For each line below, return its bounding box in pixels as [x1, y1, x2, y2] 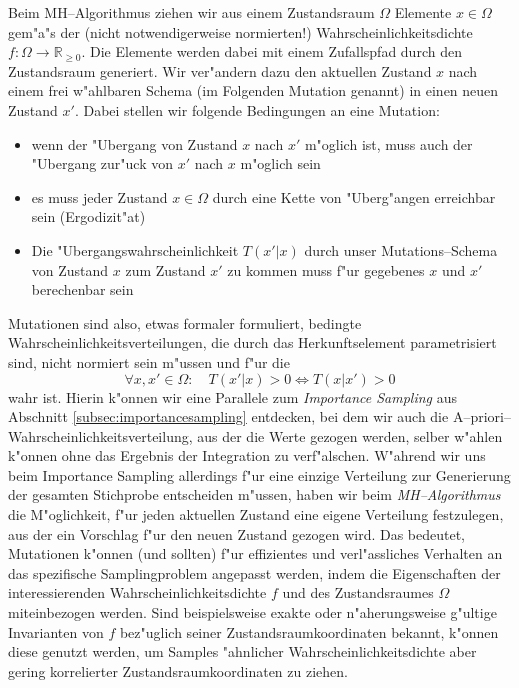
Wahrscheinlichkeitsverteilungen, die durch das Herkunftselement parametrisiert [8, 332, 497, 353]
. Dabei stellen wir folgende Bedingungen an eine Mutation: [74, 99, 440, 120]
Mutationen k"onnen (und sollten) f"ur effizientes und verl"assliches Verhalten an [8, 543, 503, 564]
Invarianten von [8, 621, 104, 642]
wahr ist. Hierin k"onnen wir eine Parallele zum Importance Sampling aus [8, 386, 457, 407]
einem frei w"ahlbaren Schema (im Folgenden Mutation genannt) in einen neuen [8, 80, 499, 101]
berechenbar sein [31, 279, 134, 300]
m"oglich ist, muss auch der [304, 133, 473, 154]
